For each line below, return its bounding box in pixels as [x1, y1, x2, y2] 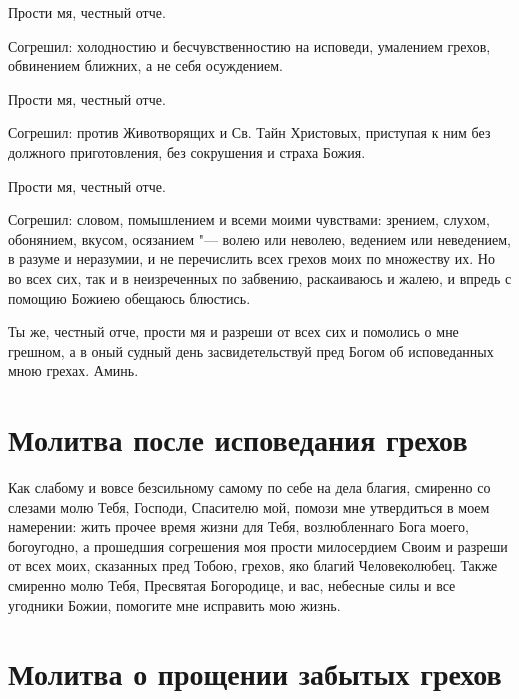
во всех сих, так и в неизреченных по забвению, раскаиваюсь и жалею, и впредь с [8, 267, 512, 288]
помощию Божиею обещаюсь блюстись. [8, 287, 251, 308]
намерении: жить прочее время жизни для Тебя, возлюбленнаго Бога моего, [8, 516, 469, 537]
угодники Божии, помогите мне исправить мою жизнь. [8, 594, 341, 615]
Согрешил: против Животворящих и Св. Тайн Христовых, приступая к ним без [8, 122, 491, 143]
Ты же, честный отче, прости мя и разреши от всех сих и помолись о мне [8, 321, 459, 342]
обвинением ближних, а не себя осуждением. [8, 55, 283, 76]
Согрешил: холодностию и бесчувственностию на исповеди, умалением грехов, [8, 35, 491, 56]
